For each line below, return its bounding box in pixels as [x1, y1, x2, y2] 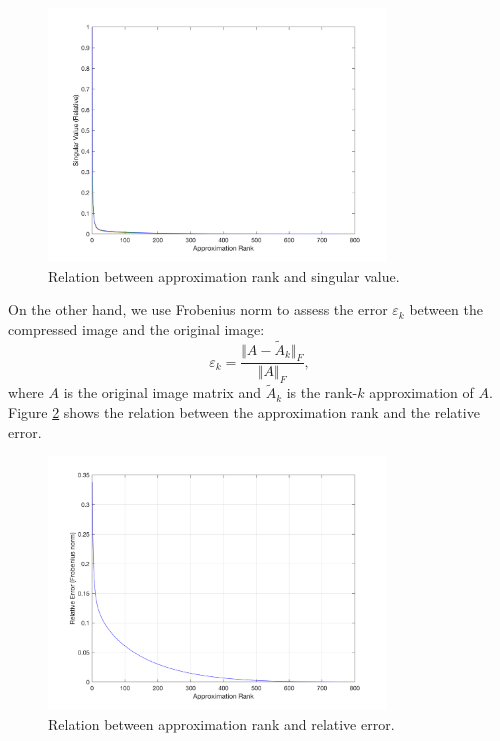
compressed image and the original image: [8, 318, 265, 339]
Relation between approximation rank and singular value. [48, 265, 400, 286]
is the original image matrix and [63, 382, 261, 403]
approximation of [369, 382, 474, 403]
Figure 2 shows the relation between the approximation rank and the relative [8, 402, 480, 423]
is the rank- [286, 382, 358, 403]
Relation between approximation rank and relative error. [48, 713, 395, 734]
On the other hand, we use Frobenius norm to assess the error [8, 299, 388, 320]
